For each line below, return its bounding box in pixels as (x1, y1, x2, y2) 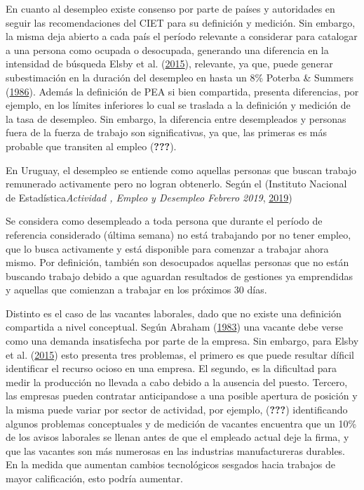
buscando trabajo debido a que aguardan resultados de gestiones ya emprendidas (6, 268, 353, 283)
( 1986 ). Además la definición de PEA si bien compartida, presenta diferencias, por (6, 84, 359, 98)
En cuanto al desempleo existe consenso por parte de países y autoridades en (6, 1, 335, 15)
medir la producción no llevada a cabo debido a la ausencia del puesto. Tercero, (6, 374, 348, 389)
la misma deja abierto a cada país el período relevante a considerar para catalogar (6, 29, 358, 44)
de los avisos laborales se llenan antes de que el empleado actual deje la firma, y (6, 430, 349, 444)
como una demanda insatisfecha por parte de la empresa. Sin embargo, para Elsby (6, 333, 359, 348)
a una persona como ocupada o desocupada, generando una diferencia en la (6, 42, 329, 57)
